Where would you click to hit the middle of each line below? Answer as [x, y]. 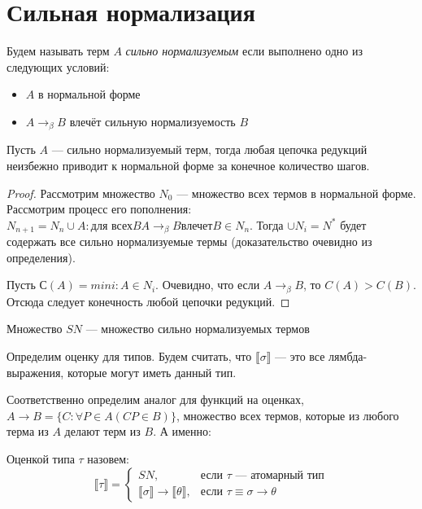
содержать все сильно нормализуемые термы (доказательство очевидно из [189, 241]
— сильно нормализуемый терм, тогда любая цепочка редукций [209, 149]
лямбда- [348, 356]
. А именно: [182, 431]
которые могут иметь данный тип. [152, 372]
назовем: [108, 458]
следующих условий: [58, 66]
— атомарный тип [280, 476]
